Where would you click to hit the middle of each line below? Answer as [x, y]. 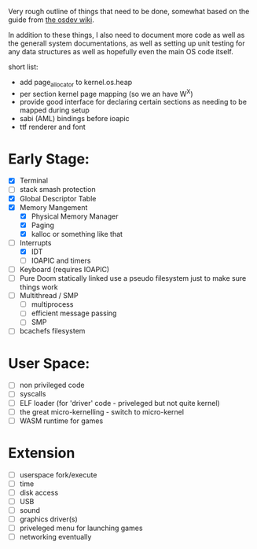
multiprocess [52, 304]
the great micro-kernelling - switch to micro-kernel [102, 411]
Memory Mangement [53, 207]
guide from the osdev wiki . [51, 20]
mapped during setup [55, 110]
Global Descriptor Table [58, 198]
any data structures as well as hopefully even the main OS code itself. [121, 52]
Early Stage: [49, 158]
